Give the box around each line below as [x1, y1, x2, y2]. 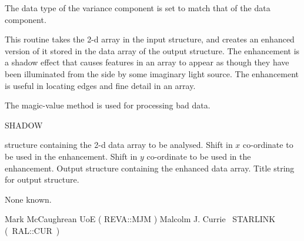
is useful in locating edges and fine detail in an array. [5, 79, 196, 91]
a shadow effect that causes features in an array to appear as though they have [5, 56, 289, 68]
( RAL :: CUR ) [5, 224, 60, 236]
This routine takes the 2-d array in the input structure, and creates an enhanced [5, 33, 295, 45]
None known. [5, 193, 52, 205]
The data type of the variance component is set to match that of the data [5, 2, 270, 14]
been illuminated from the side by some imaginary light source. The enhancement [5, 67, 299, 80]
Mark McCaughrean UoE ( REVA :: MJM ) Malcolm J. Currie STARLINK [5, 213, 276, 225]
